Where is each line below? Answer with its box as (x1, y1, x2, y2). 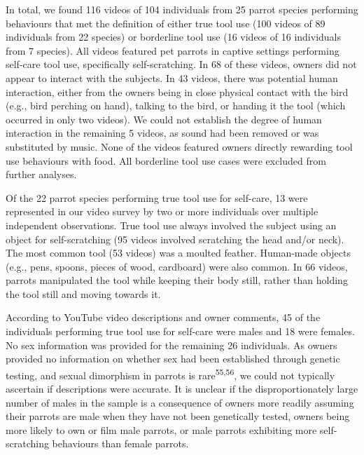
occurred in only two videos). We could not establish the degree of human (6, 111, 322, 126)
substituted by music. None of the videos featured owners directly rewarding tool (6, 139, 353, 154)
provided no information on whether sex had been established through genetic (6, 351, 340, 366)
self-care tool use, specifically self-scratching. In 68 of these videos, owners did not (6, 57, 357, 72)
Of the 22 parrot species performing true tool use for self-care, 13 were (6, 190, 308, 205)
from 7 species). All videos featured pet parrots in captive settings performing (6, 43, 339, 57)
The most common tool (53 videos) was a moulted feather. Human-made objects (6, 245, 351, 260)
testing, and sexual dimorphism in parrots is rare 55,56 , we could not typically (6, 365, 335, 382)
